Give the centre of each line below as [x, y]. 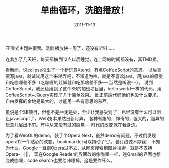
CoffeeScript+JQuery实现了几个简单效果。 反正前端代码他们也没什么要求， [83, 95]
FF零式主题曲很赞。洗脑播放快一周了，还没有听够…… [60, 48]
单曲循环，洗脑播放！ [84, 10]
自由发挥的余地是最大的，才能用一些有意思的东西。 [58, 101]
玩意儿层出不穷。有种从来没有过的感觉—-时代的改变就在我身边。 [73, 125]
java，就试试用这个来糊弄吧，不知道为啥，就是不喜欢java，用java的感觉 [89, 76]
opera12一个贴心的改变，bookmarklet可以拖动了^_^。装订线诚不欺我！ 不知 [83, 141]
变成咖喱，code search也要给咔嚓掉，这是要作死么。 [60, 160]
